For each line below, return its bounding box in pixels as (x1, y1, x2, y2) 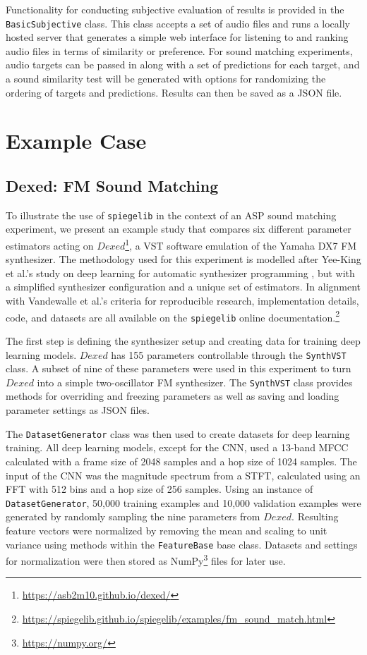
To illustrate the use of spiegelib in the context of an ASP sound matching (6, 207, 337, 222)
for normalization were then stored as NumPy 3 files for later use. (6, 551, 286, 568)
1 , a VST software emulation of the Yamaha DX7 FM (125, 236, 357, 252)
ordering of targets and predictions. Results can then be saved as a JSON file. (6, 85, 342, 99)
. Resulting (291, 509, 339, 524)
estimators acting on (6, 238, 94, 252)
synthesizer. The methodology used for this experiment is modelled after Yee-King (6, 252, 361, 267)
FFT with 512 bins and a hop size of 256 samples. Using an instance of (6, 482, 313, 496)
